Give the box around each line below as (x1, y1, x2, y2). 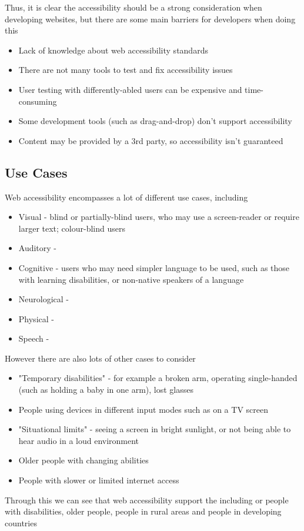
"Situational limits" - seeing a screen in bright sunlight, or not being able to (18, 423, 291, 435)
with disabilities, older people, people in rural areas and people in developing (5, 505, 282, 517)
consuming (18, 95, 57, 107)
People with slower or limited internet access (18, 474, 179, 486)
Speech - (18, 332, 49, 345)
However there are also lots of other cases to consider (5, 352, 196, 364)
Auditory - (18, 242, 57, 254)
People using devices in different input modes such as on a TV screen (18, 403, 268, 415)
